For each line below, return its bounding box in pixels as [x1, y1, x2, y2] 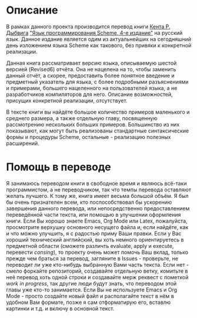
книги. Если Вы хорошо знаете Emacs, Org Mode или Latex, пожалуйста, [6, 217, 188, 224]
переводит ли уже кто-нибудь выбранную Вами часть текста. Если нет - [6, 261, 189, 268]
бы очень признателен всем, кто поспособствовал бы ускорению [6, 198, 172, 206]
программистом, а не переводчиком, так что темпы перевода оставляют [6, 186, 192, 193]
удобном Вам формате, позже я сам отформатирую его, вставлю [6, 299, 171, 306]
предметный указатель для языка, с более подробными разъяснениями [6, 78, 189, 85]
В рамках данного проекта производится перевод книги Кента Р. [6, 23, 171, 30]
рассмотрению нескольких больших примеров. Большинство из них [6, 121, 180, 128]
